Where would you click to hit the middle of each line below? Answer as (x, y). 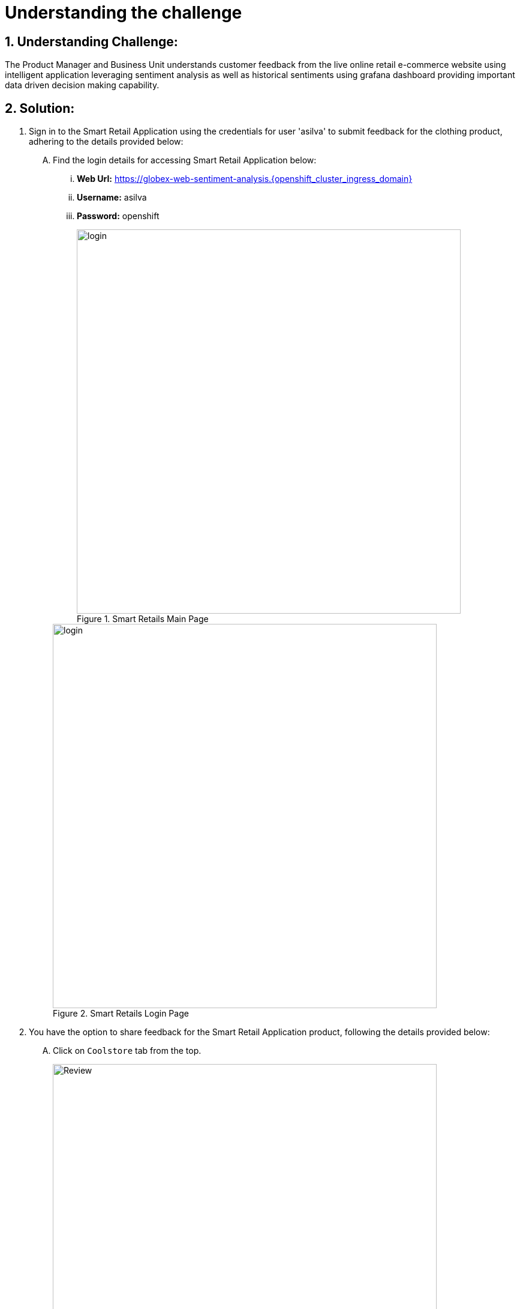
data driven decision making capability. (82, 85)
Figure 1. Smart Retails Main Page (143, 619)
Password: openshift (118, 216)
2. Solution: (40, 108)
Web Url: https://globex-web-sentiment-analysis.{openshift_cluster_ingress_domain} (245, 179)
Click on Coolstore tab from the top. (127, 1051)
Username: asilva (112, 198)
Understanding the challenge (124, 13)
